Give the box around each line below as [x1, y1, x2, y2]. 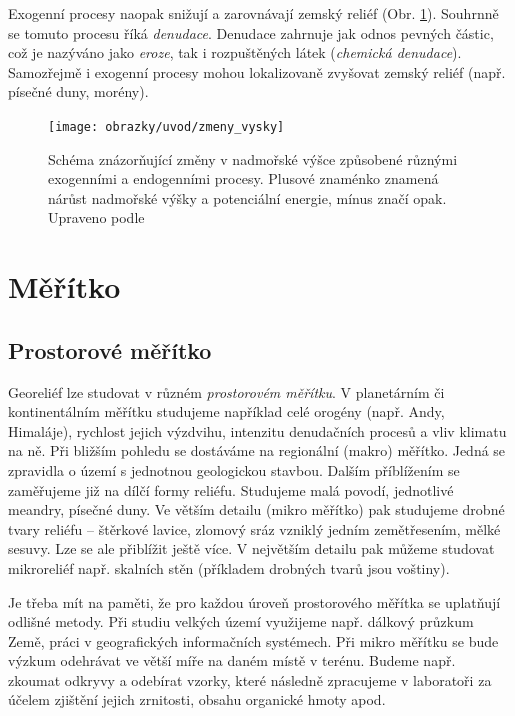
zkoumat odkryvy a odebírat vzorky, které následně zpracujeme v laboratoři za [8, 669, 492, 690]
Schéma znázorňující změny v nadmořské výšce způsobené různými [48, 148, 458, 169]
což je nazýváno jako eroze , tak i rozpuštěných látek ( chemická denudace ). [8, 42, 462, 63]
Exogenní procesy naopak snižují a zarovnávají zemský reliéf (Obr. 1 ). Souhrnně [8, 3, 499, 23]
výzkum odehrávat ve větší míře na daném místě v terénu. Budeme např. [8, 650, 456, 671]
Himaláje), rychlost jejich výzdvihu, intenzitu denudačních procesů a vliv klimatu [8, 420, 507, 441]
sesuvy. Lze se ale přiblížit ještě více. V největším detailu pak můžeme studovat [8, 538, 495, 559]
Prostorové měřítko [8, 334, 212, 365]
